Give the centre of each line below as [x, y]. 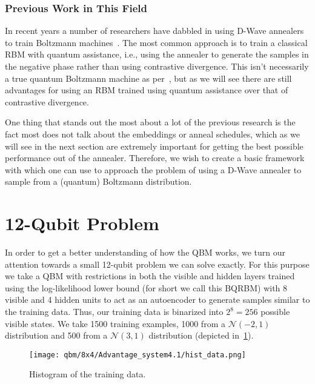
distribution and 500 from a [56, 335]
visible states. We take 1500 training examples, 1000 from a [115, 323]
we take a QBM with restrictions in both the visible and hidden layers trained [150, 276]
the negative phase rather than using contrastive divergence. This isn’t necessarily [157, 66]
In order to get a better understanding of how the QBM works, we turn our [145, 252]
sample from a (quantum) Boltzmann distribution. [98, 181]
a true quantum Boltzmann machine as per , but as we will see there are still [148, 78]
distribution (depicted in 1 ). [201, 335]
